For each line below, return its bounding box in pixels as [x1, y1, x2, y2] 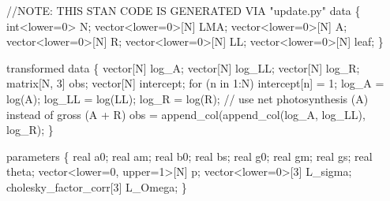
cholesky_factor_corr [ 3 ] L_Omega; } [6, 178, 187, 195]
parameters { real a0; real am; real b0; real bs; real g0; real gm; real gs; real [6, 147, 373, 164]
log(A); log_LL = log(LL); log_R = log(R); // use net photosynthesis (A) [6, 90, 369, 106]
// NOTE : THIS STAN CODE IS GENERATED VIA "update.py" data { [6, 2, 361, 18]
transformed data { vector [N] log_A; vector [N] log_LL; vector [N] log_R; [6, 59, 360, 76]
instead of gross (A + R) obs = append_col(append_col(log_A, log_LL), [6, 106, 366, 122]
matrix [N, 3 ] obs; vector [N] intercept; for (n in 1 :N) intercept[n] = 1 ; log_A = [6, 75, 384, 91]
